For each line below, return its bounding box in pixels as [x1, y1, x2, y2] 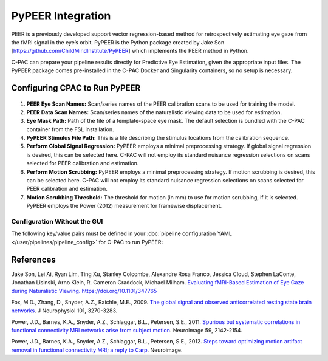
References [11, 254, 56, 264]
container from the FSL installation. [26, 125, 114, 133]
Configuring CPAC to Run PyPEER [11, 83, 141, 93]
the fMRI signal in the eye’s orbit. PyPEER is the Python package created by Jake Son [11, 38, 225, 46]
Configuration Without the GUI [11, 217, 103, 225]
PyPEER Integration [11, 9, 111, 22]
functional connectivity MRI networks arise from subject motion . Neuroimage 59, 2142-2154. [11, 326, 242, 334]
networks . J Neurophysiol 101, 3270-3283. [11, 307, 118, 314]
